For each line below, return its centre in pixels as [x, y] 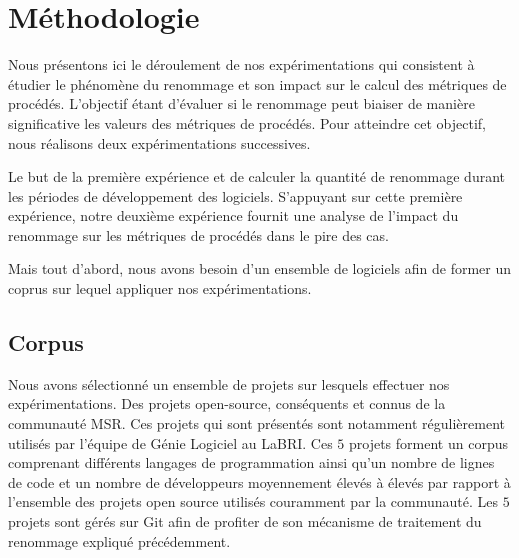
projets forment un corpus [428, 442]
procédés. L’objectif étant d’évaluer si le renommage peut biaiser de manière [241, 103]
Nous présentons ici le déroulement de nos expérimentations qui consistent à [241, 64]
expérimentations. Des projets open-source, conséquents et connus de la [227, 403]
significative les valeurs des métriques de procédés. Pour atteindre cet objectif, [247, 122]
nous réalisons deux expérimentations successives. [159, 142]
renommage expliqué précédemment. [119, 540]
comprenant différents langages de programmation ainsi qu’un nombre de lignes [251, 462]
